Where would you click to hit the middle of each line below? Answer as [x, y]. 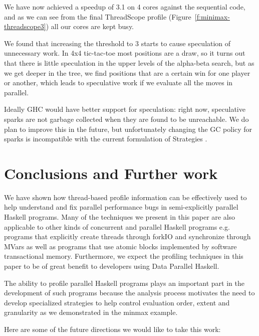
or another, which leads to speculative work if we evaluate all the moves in [118, 82]
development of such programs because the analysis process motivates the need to [129, 293]
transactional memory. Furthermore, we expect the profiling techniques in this [124, 256]
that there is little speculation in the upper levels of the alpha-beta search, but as [129, 62]
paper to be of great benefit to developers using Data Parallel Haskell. [112, 266]
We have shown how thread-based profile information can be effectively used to [125, 197]
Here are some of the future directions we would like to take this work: [112, 329]
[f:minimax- [212, 16]
